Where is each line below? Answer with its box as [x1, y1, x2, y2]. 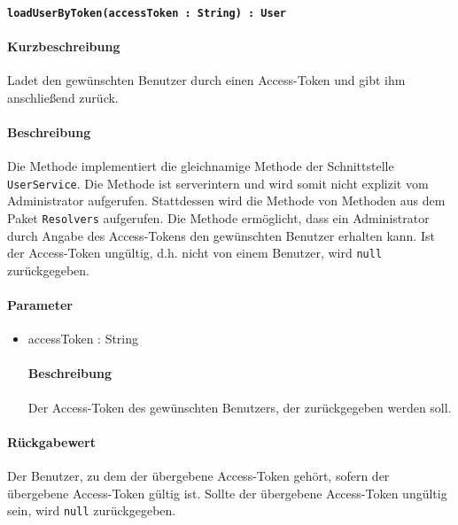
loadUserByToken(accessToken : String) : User [7, 6, 286, 19]
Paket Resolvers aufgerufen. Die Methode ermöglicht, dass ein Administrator [7, 208, 430, 227]
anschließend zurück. [7, 88, 119, 106]
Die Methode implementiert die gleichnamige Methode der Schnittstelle [7, 157, 394, 175]
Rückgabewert [7, 432, 96, 451]
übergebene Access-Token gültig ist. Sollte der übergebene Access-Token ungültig [7, 483, 447, 502]
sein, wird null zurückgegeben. [7, 501, 176, 520]
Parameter [7, 295, 73, 313]
